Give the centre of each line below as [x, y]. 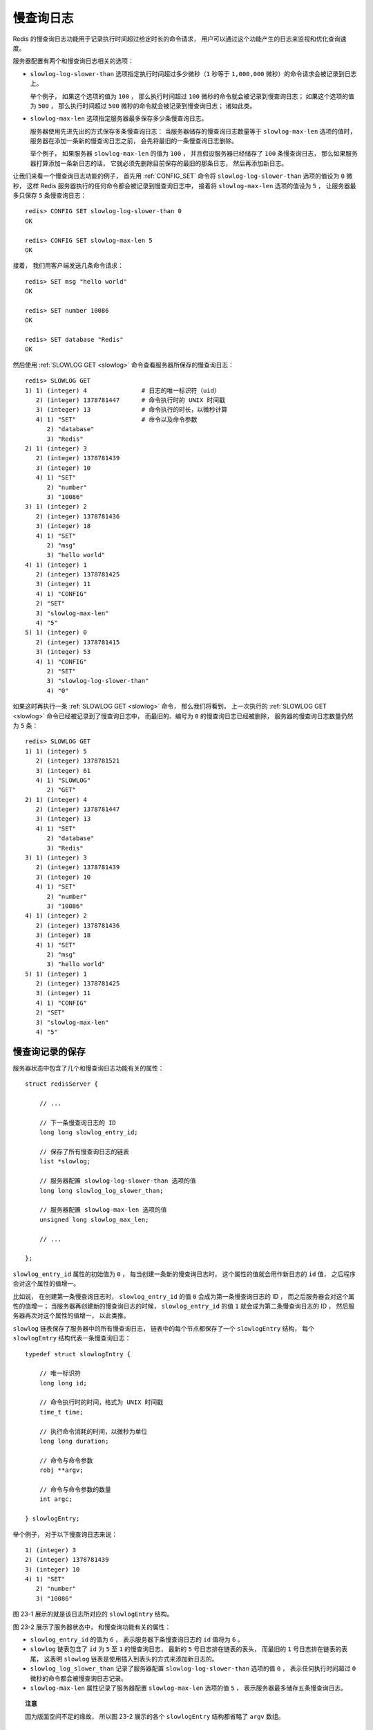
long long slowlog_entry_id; [88, 1132]
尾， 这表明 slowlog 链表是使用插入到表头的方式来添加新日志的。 [124, 1659]
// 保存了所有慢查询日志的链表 [84, 1152]
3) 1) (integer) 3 [56, 858]
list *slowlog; [65, 1162]
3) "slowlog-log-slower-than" [98, 681]
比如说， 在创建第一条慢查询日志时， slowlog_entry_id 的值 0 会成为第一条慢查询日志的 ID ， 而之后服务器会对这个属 [184, 1296]
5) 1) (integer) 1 [56, 974]
